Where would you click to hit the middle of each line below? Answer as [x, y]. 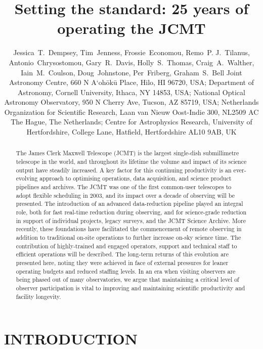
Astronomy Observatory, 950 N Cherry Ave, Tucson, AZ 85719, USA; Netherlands [131, 102]
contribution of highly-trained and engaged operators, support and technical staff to [126, 246]
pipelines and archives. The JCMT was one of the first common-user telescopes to [124, 187]
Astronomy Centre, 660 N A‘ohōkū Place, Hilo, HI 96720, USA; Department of [131, 82]
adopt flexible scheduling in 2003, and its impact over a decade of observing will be [125, 195]
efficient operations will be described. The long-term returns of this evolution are [122, 254]
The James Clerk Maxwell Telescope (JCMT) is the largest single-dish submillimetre [127, 153]
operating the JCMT [131, 28]
